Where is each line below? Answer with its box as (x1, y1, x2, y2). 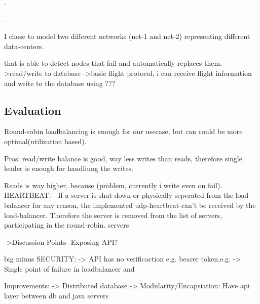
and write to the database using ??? (4, 77, 116, 88)
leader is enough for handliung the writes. (4, 163, 134, 173)
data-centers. (4, 40, 44, 51)
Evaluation (4, 102, 61, 118)
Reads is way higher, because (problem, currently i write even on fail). (4, 180, 222, 190)
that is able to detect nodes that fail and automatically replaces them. (4, 58, 222, 68)
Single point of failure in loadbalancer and (4, 263, 135, 274)
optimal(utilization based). (4, 136, 87, 146)
